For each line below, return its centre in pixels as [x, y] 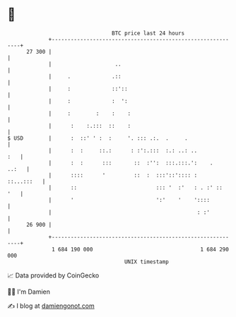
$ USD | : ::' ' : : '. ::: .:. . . [98, 138]
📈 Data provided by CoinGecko [53, 275]
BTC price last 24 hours [148, 33]
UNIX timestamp [147, 262]
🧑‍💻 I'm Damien [29, 292]
